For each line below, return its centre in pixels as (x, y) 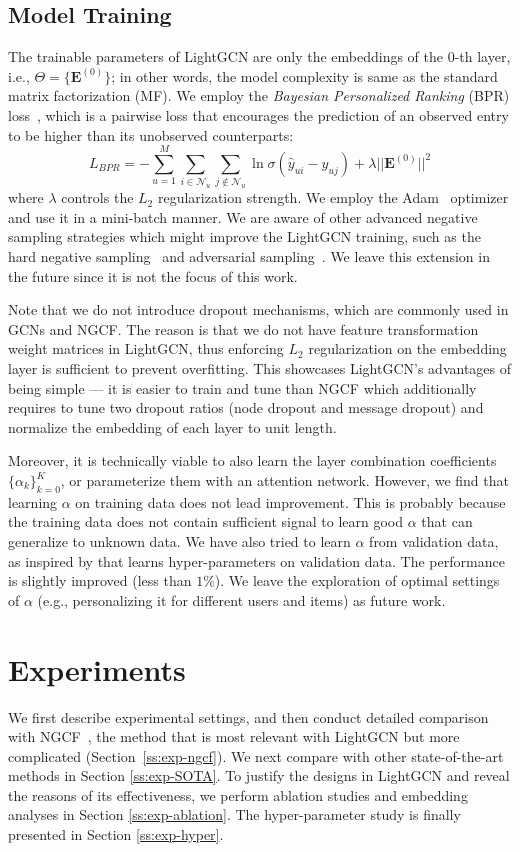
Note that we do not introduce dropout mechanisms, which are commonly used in (258, 309)
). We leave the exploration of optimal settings (357, 580)
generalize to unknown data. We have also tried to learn (179, 541)
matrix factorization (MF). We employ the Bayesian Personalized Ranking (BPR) (259, 95)
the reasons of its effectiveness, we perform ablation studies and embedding (238, 794)
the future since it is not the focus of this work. (153, 275)
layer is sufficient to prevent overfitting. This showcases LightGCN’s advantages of (260, 368)
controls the (97, 197)
